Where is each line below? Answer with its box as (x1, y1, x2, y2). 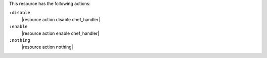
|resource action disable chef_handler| (21, 16, 100, 22)
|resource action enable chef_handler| (21, 30, 99, 36)
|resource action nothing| (21, 44, 73, 50)
